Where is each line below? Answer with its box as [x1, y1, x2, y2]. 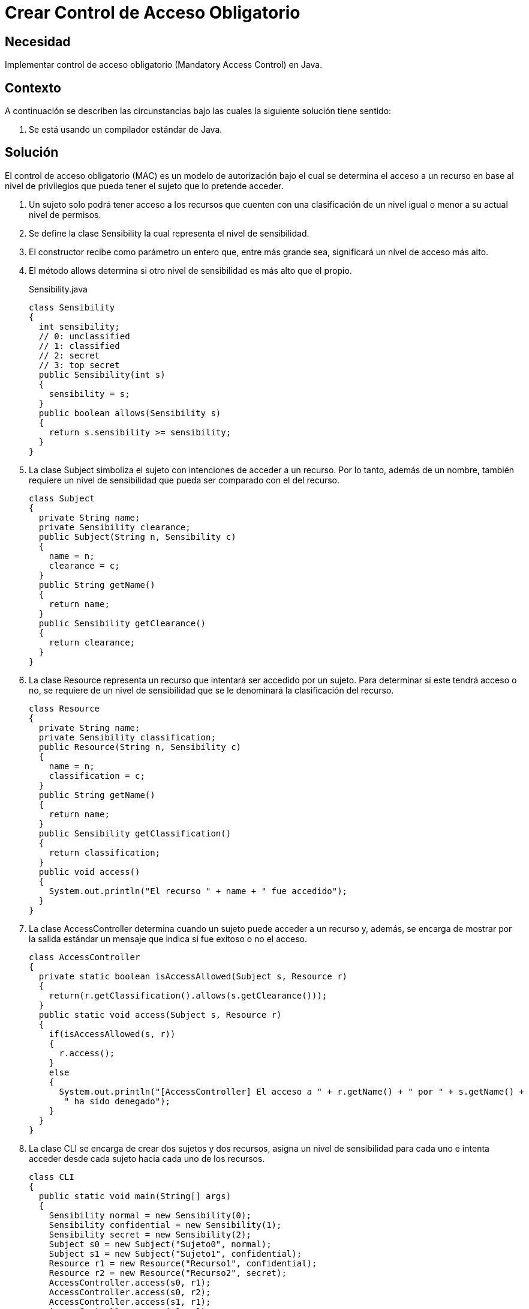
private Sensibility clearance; [38, 522, 191, 532]
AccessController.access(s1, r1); [49, 1296, 211, 1307]
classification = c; [49, 770, 145, 781]
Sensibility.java [29, 283, 88, 294]
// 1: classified [38, 340, 120, 351]
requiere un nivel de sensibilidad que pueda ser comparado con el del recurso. [29, 474, 340, 485]
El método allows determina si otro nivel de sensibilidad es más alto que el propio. [29, 265, 352, 276]
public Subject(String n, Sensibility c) [38, 531, 236, 542]
